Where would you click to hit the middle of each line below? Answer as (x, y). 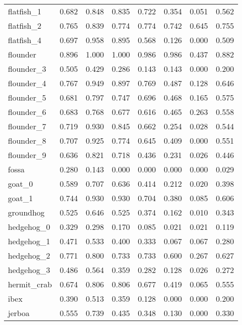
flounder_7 (27, 126)
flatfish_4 (25, 40)
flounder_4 (27, 83)
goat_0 (21, 184)
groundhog (26, 212)
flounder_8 (27, 140)
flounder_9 (27, 155)
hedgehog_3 (29, 270)
